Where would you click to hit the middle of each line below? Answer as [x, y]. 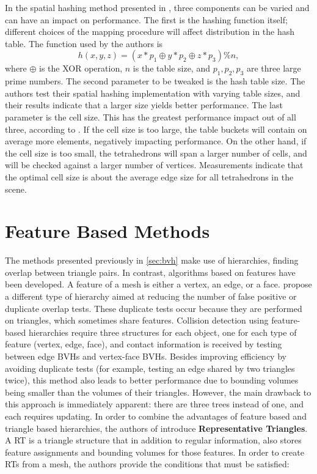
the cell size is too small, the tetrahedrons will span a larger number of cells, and [156, 153]
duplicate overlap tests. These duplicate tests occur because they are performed [154, 308]
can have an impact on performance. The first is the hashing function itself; [146, 19]
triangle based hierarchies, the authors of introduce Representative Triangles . [156, 428]
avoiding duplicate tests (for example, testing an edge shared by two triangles [150, 368]
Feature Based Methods [107, 231]
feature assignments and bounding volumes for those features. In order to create [155, 452]
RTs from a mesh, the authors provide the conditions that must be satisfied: [147, 464]
